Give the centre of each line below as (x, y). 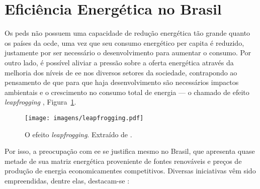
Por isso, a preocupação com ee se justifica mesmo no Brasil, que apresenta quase (130, 151)
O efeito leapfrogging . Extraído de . (78, 134)
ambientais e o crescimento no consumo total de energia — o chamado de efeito (127, 92)
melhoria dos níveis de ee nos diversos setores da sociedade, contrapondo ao (121, 72)
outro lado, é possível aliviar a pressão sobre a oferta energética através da (119, 62)
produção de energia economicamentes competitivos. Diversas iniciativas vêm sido (130, 171)
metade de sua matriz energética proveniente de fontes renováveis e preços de (123, 161)
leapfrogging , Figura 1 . (40, 102)
